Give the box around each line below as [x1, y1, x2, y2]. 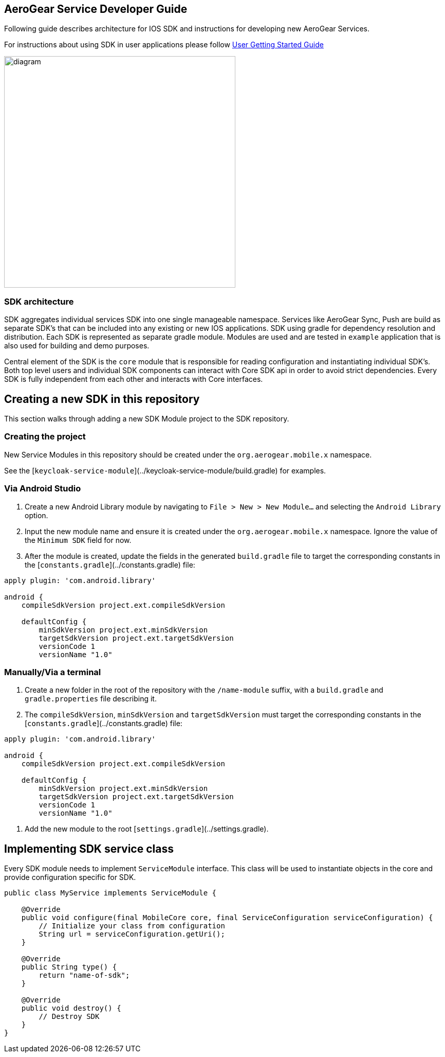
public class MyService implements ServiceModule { [4, 889, 217, 897]
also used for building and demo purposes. [4, 341, 150, 350]
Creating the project [4, 431, 86, 442]
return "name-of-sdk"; [39, 971, 130, 980]
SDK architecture [4, 296, 74, 307]
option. [25, 510, 48, 520]
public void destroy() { [21, 1004, 121, 1013]
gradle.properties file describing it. [25, 694, 157, 703]
